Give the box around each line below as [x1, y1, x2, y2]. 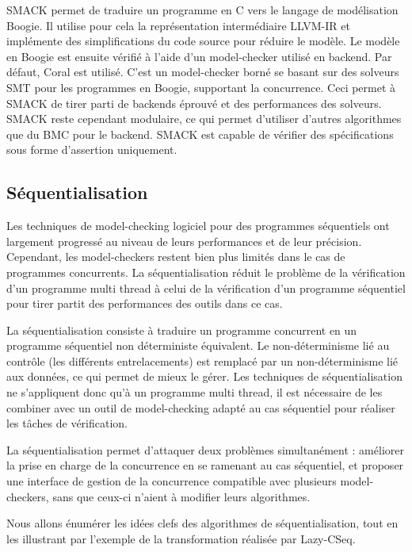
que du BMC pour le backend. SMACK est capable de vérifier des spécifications [6, 125, 394, 142]
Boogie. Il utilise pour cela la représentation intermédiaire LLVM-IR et [6, 17, 350, 33]
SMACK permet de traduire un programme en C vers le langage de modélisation [6, 2, 399, 17]
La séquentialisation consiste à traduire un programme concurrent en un [6, 321, 357, 338]
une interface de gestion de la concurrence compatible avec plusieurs [6, 473, 337, 489]
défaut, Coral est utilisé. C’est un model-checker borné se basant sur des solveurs [6, 63, 399, 80]
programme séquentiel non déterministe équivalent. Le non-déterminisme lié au [6, 337, 390, 354]
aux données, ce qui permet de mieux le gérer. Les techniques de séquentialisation [6, 368, 402, 385]
